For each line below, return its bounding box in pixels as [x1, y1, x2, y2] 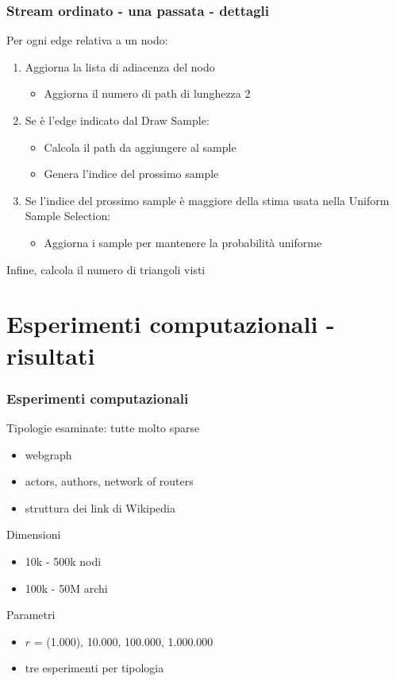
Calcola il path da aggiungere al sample [44, 138, 236, 155]
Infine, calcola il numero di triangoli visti [6, 261, 206, 277]
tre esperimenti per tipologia [25, 660, 164, 676]
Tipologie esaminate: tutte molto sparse [6, 419, 200, 435]
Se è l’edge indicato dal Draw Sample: [25, 112, 210, 128]
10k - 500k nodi [25, 552, 102, 569]
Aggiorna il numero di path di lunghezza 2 [44, 85, 251, 102]
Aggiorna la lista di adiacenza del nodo [25, 58, 215, 75]
